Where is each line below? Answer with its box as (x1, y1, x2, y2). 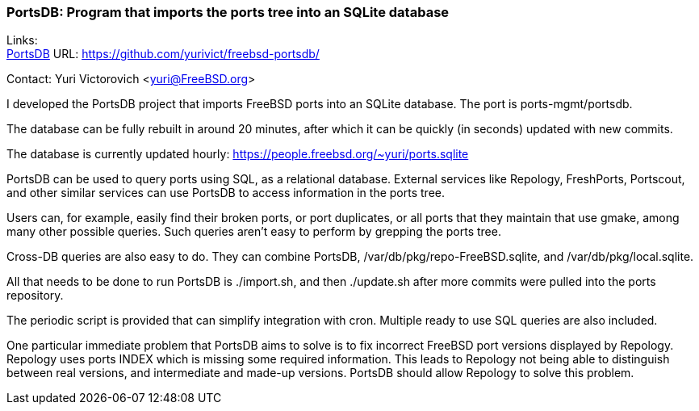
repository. (6, 288, 64, 303)
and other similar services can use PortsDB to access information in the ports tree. (6, 186, 445, 200)
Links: (6, 33, 38, 48)
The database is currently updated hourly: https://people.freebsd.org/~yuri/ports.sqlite (6, 147, 469, 161)
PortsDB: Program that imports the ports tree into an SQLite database (6, 4, 450, 20)
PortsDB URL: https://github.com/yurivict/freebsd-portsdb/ (6, 47, 320, 61)
